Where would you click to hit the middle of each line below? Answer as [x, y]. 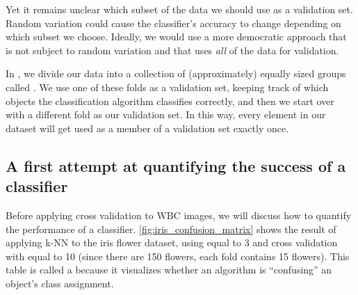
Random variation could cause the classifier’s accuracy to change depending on [173, 23]
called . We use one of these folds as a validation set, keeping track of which [167, 87]
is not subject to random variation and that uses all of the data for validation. [172, 50]
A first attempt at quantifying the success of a [176, 165]
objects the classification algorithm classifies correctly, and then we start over [170, 101]
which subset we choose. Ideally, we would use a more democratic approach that [176, 37]
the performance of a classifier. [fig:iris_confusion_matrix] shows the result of [171, 229]
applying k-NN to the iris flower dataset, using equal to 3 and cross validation [172, 242]
